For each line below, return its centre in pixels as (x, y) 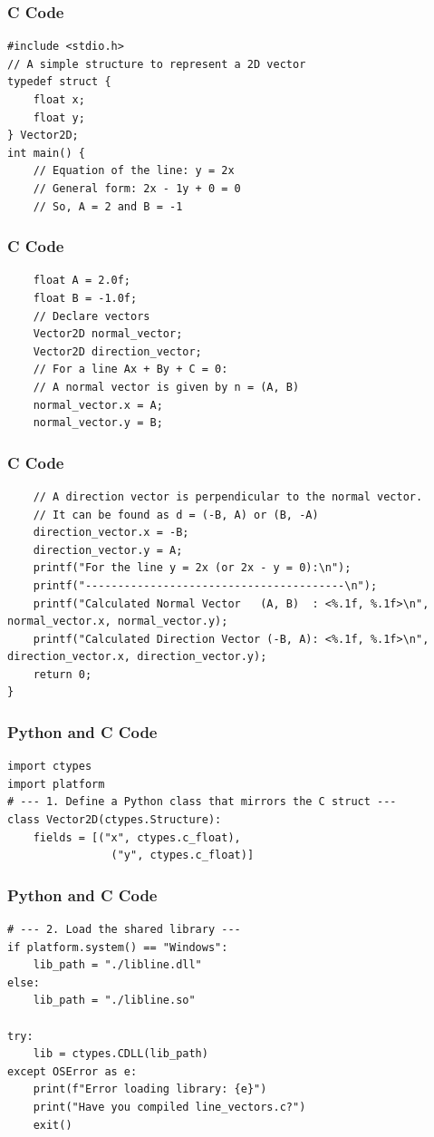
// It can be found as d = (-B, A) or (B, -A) (176, 515)
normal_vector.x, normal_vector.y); (118, 622)
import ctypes (50, 767)
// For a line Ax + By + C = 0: (130, 369)
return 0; (63, 674)
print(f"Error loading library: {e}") (150, 1089)
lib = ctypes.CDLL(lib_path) (121, 1054)
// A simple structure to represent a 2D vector (157, 64)
